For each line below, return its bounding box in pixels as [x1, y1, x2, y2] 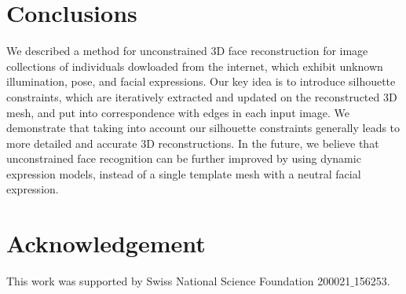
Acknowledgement [6, 227, 206, 259]
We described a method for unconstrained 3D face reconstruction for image [6, 42, 368, 59]
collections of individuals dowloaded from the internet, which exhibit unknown [6, 57, 383, 74]
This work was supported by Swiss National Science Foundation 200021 [6, 273, 351, 289]
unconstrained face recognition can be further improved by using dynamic [6, 150, 361, 167]
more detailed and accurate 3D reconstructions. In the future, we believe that [6, 134, 379, 151]
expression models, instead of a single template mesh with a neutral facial [6, 165, 361, 182]
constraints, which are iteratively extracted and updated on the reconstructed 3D [6, 88, 397, 105]
